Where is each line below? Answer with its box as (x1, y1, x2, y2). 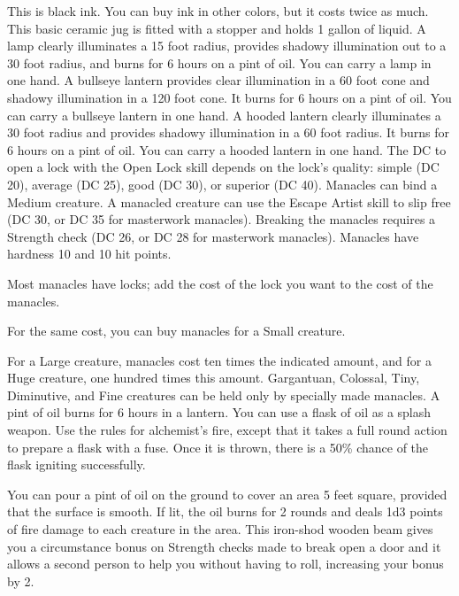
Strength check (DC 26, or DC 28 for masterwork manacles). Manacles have (7, 227, 419, 245)
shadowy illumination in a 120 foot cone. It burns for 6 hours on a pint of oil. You (7, 88, 452, 106)
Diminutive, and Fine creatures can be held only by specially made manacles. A (7, 385, 440, 404)
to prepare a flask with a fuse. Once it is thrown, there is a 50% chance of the (7, 437, 429, 456)
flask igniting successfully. (7, 455, 146, 474)
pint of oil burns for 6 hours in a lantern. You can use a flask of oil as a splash (7, 403, 432, 422)
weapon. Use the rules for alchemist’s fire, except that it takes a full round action (7, 421, 448, 439)
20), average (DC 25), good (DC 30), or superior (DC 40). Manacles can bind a (7, 174, 438, 193)
